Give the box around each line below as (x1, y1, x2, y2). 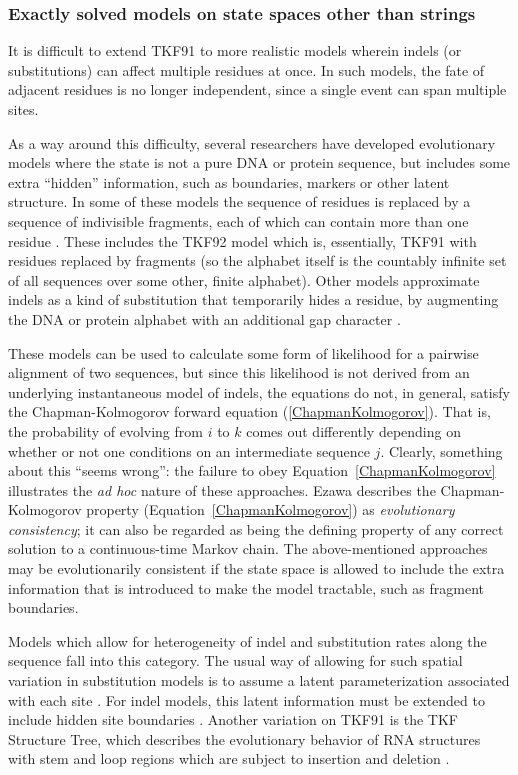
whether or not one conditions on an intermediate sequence (8, 440, 370, 461)
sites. (8, 99, 39, 119)
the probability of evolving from (8, 420, 203, 441)
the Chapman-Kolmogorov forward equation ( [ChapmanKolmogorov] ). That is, (8, 401, 491, 422)
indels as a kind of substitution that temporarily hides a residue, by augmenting (8, 289, 499, 310)
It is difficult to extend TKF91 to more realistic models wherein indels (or (8, 40, 462, 61)
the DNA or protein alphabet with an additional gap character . (8, 308, 401, 329)
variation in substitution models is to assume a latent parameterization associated (8, 670, 510, 691)
